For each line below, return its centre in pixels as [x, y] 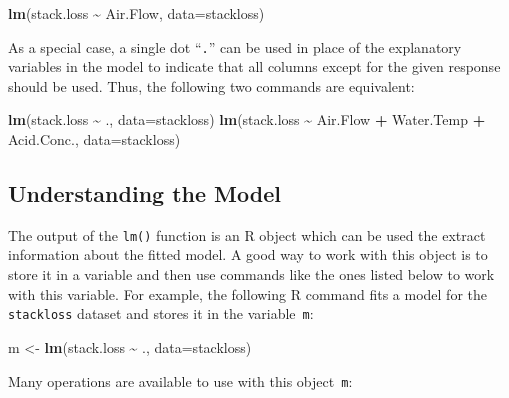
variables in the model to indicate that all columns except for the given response [254, 66]
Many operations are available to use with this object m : [180, 380]
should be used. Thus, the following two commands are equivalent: [211, 85]
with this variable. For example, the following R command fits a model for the [247, 293]
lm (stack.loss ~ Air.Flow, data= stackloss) [136, 13]
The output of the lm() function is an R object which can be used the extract [247, 234]
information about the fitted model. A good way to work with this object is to [248, 254]
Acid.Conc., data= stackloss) [94, 139]
